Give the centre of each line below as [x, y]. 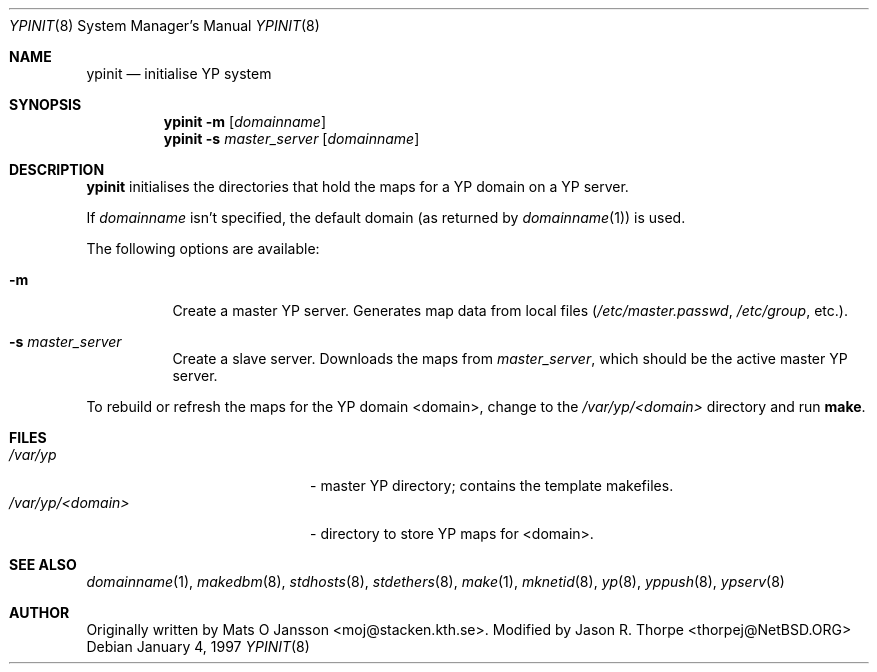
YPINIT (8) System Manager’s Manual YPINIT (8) [164, 25]
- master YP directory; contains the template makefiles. [492, 485]
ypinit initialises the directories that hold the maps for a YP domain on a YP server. [357, 186]
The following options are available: [203, 248]
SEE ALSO [43, 564]
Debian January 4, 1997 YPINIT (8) [198, 646]
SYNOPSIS [45, 104]
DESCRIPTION [57, 169]
